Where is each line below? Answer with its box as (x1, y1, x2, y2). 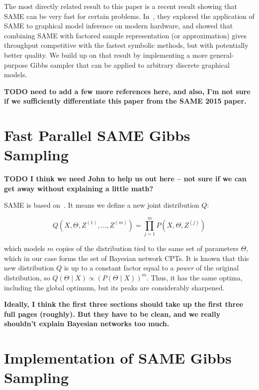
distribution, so (4, 272, 50, 282)
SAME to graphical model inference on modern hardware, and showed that (4, 20, 233, 31)
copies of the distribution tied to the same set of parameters (56, 243, 239, 254)
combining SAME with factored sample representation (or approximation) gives (4, 30, 247, 40)
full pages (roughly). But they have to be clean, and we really (4, 308, 221, 319)
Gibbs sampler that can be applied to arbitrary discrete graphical (30, 59, 230, 70)
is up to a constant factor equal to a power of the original (64, 262, 239, 273)
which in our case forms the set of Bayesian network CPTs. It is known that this (4, 253, 249, 263)
